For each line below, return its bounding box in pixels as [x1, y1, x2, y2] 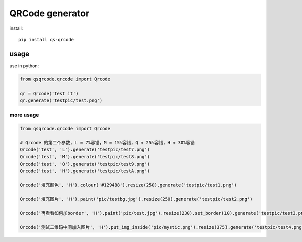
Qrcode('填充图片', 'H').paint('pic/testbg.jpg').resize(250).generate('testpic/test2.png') [20, 196, 253, 202]
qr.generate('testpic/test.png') [20, 98, 103, 103]
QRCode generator [9, 8, 90, 19]
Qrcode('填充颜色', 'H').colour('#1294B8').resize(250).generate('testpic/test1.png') [20, 182, 237, 188]
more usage [9, 111, 39, 118]
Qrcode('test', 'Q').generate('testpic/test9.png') [20, 161, 150, 167]
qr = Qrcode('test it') [20, 91, 79, 96]
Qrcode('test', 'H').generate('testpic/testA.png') [20, 168, 150, 174]
